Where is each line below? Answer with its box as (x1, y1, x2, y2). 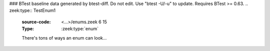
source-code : (21, 19, 51, 25)
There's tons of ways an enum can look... (21, 35, 107, 41)
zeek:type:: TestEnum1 (9, 7, 56, 13)
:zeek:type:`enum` (61, 26, 99, 32)
